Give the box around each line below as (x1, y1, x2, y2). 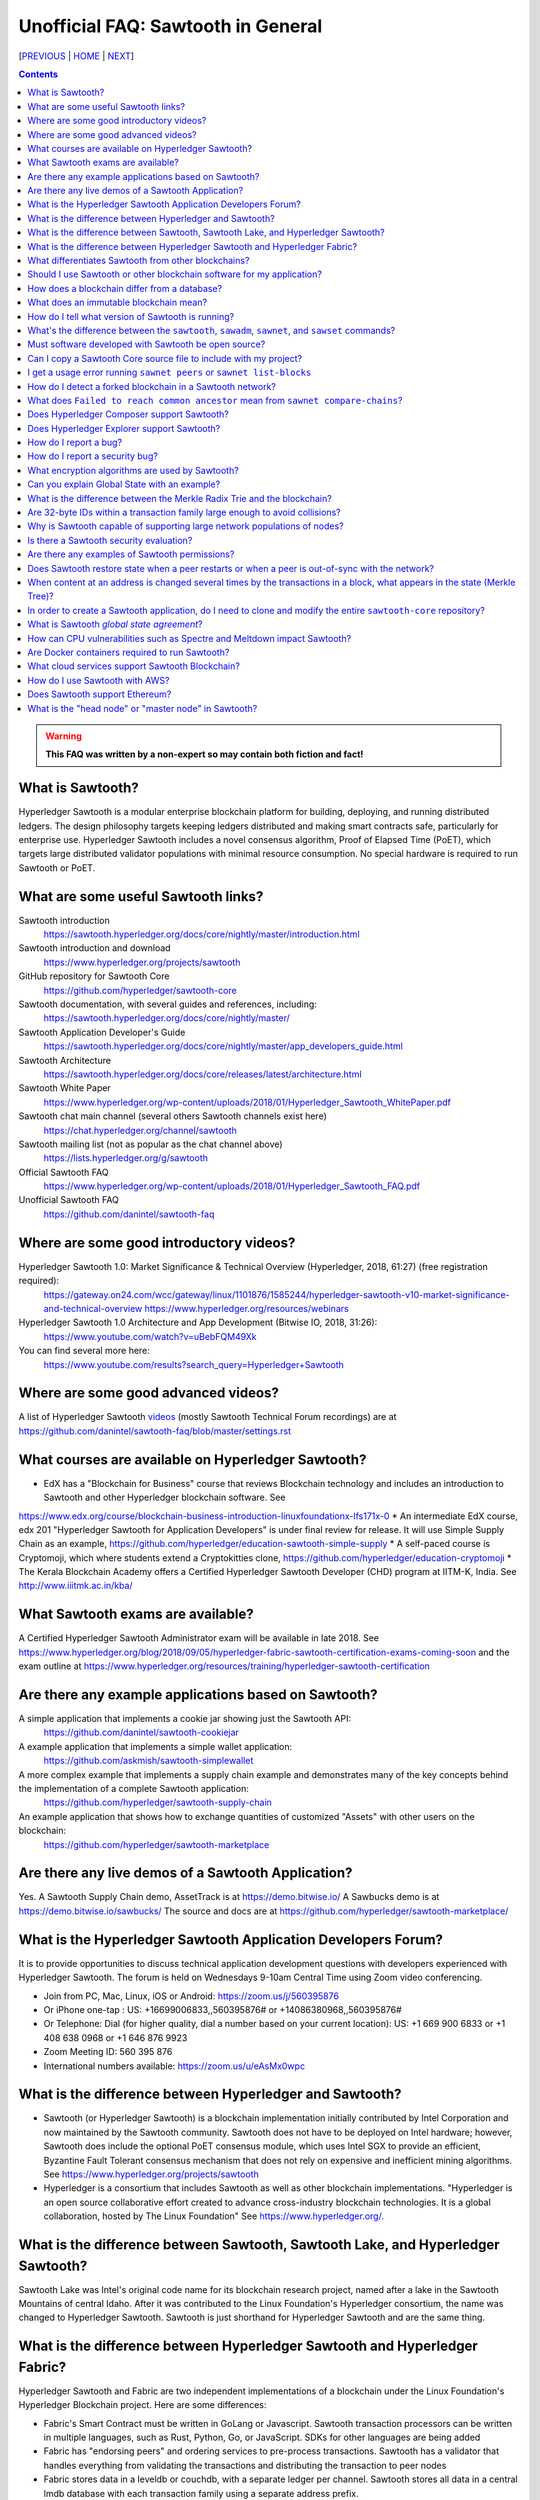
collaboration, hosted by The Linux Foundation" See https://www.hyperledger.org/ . (43, 2210, 385, 2222)
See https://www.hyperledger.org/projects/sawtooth (43, 2168, 259, 2180)
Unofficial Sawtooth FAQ (18, 1194, 120, 1206)
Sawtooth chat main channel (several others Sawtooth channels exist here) (18, 1110, 327, 1122)
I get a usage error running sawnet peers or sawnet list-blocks (27, 366, 312, 379)
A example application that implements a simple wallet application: (18, 1740, 293, 1752)
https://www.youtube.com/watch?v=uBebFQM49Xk (43, 1330, 257, 1342)
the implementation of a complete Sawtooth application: (18, 1783, 249, 1794)
